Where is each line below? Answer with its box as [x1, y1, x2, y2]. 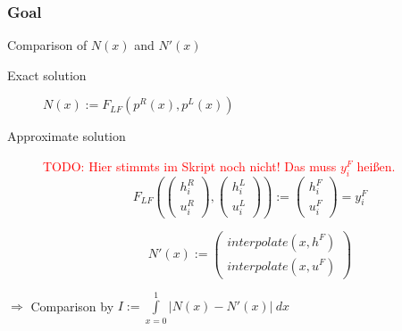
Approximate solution [7, 127, 126, 145]
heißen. [356, 157, 396, 175]
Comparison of [7, 36, 88, 54]
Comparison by [30, 296, 114, 315]
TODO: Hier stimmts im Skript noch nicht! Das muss [43, 157, 337, 175]
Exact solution [7, 65, 87, 84]
